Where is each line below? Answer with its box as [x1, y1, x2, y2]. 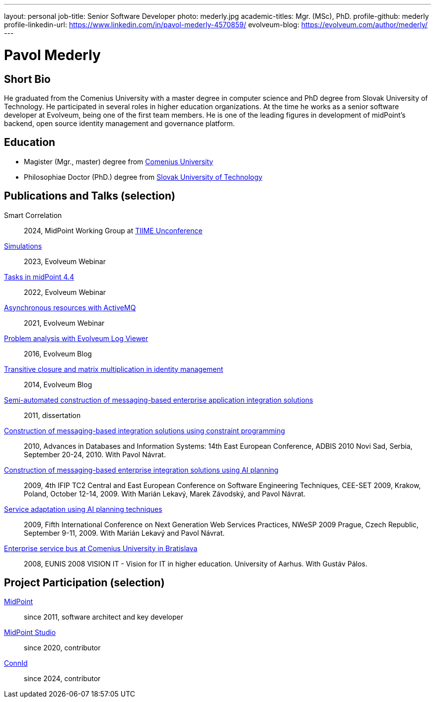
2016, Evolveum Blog [24, 349, 92, 358]
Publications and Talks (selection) [4, 190, 175, 203]
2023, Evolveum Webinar [24, 257, 106, 266]
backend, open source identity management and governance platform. [4, 119, 235, 128]
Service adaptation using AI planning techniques [4, 504, 162, 513]
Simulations [4, 241, 42, 250]
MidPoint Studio [4, 628, 56, 637]
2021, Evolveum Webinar [24, 318, 105, 327]
